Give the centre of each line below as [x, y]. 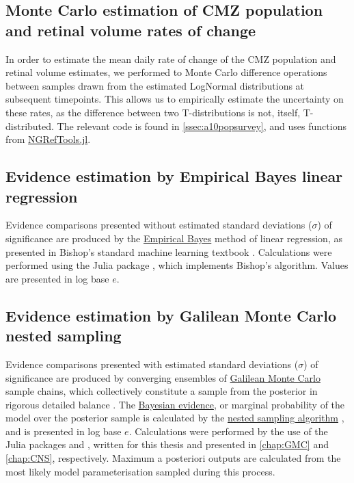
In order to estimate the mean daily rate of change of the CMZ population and [171, 58]
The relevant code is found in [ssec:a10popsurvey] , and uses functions [202, 126]
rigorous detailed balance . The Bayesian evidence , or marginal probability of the [175, 404]
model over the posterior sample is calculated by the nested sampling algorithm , [175, 418]
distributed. [30, 126]
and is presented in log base [64, 431]
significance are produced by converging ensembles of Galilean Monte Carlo [163, 377]
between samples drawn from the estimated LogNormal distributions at [155, 85]
